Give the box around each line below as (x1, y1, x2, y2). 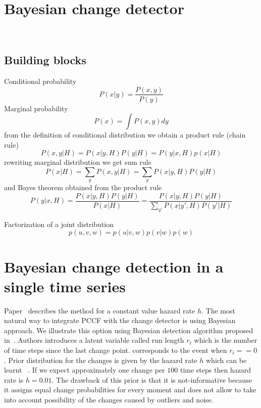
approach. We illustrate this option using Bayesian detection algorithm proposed (4, 325, 253, 335)
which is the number (194, 335, 257, 345)
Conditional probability (4, 75, 77, 86)
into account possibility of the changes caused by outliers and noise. (4, 394, 214, 405)
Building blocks (4, 52, 86, 68)
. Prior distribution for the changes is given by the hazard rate (4, 354, 197, 365)
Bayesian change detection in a (4, 256, 224, 277)
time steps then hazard (180, 365, 251, 375)
